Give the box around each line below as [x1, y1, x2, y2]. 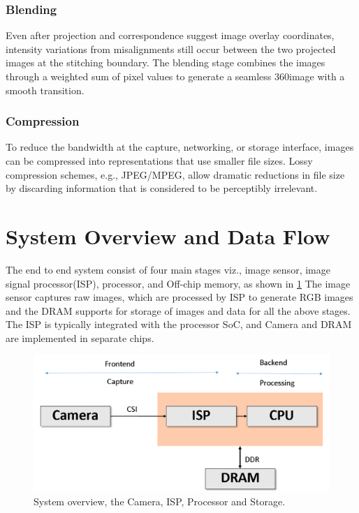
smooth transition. [6, 82, 85, 97]
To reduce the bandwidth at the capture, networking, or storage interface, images [6, 140, 354, 154]
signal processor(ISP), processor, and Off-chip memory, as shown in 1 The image [6, 276, 351, 290]
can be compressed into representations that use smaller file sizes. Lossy [6, 154, 313, 168]
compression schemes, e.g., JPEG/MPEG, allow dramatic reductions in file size [6, 167, 345, 181]
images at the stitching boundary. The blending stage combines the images [6, 55, 325, 70]
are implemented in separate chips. [6, 330, 154, 345]
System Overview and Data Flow [6, 221, 330, 250]
